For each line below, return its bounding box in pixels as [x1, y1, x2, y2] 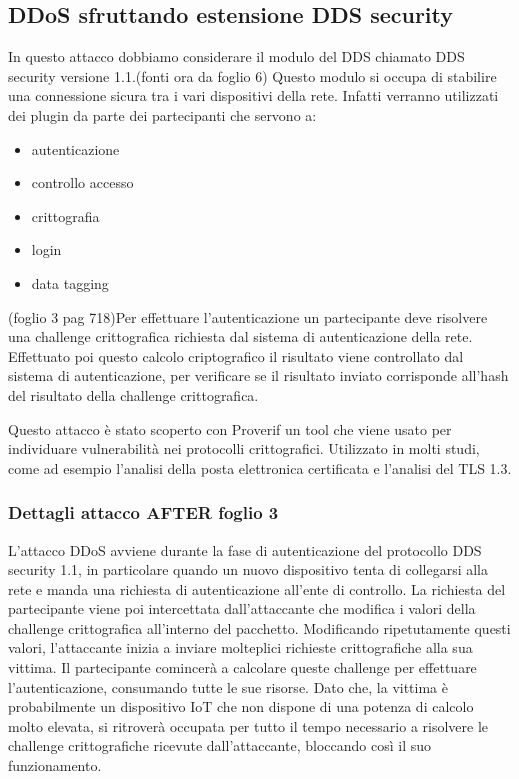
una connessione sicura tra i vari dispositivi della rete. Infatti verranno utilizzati [8, 85, 499, 106]
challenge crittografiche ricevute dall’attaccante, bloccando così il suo [8, 735, 431, 756]
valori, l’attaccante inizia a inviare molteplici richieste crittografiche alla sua [8, 637, 473, 658]
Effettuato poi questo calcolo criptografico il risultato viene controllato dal [8, 345, 464, 366]
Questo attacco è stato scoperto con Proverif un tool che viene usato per [8, 418, 452, 439]
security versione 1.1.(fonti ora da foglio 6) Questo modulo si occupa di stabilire [8, 65, 497, 86]
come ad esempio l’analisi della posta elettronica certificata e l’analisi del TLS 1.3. [8, 457, 512, 478]
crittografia [31, 205, 100, 226]
